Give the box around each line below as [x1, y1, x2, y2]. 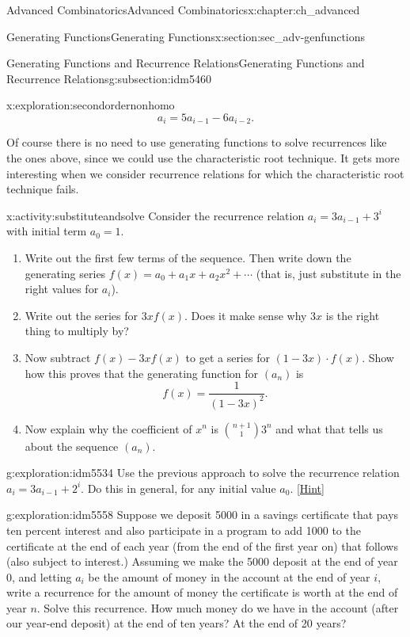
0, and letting [6, 568, 72, 585]
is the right [325, 307, 380, 323]
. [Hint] [290, 479, 325, 496]
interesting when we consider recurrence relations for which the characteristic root [6, 165, 404, 181]
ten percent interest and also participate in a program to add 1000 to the [6, 521, 361, 538]
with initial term [6, 223, 87, 239]
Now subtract [25, 349, 91, 365]
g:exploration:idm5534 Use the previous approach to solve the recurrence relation [6, 464, 400, 481]
